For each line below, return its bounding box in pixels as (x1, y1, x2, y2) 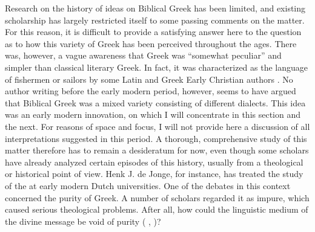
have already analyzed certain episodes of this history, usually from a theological (5, 155, 303, 168)
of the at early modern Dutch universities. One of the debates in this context (5, 179, 291, 192)
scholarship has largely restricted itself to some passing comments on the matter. (5, 13, 305, 26)
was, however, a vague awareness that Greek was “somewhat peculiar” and (5, 49, 282, 62)
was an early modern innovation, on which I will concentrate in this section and (5, 108, 301, 121)
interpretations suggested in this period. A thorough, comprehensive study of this (5, 132, 307, 144)
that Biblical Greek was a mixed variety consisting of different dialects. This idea (5, 96, 306, 109)
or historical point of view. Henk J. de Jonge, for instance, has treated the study (5, 167, 303, 180)
